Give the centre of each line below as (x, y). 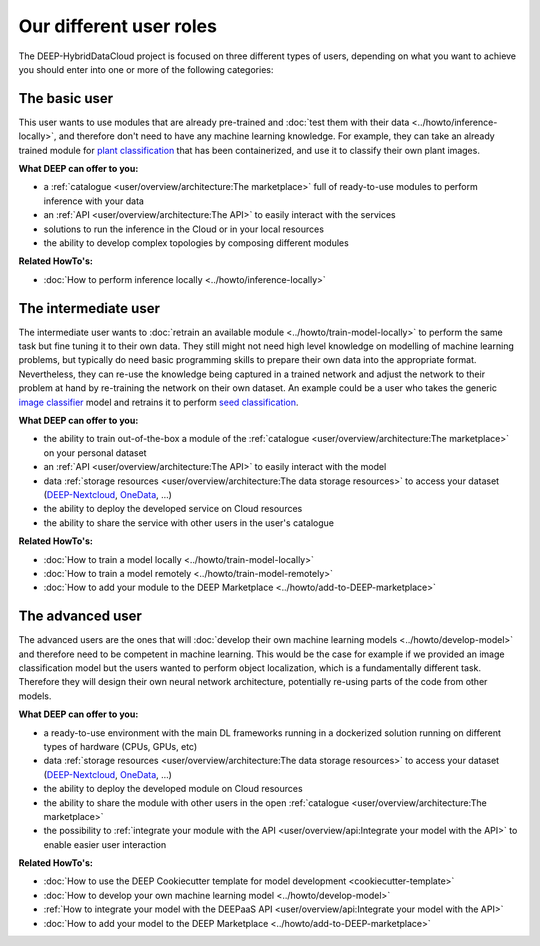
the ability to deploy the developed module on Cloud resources (173, 789)
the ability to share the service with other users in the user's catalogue (189, 522)
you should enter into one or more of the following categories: (146, 69)
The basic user (66, 98)
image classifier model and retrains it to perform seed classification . (158, 402)
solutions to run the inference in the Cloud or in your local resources (184, 229)
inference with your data (94, 201)
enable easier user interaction (105, 844)
